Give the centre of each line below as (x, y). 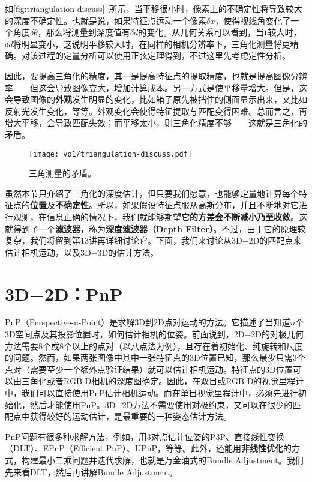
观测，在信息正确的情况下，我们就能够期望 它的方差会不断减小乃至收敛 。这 (160, 216)
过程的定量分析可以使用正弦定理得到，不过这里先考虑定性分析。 (164, 56)
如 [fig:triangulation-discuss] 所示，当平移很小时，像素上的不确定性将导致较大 (154, 8)
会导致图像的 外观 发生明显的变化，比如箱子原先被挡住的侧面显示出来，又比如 (156, 99)
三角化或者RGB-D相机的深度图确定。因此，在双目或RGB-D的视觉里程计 (163, 381)
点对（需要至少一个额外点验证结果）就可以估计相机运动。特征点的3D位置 (149, 369)
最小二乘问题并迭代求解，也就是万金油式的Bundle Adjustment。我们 (171, 460)
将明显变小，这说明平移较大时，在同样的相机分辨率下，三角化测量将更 (151, 44)
